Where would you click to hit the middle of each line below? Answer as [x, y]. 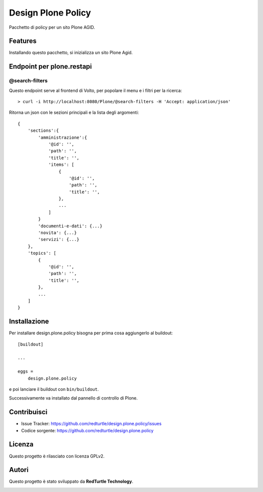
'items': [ [61, 165]
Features [23, 41]
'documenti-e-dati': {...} [70, 226]
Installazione [29, 321]
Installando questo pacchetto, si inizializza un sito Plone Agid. [71, 53]
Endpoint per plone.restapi [50, 66]
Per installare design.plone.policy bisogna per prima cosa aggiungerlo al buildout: [91, 333]
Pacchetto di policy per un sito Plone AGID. [52, 27]
